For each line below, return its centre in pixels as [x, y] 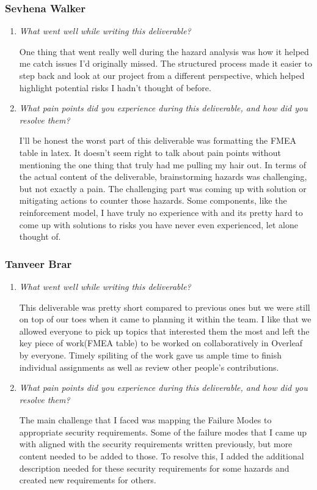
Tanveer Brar [38, 263]
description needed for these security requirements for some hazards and [154, 468]
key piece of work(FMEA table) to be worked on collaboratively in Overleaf [161, 343]
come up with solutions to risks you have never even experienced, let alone [158, 224]
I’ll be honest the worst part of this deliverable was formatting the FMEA [158, 140]
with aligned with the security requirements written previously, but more [156, 444]
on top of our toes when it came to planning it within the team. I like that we [165, 319]
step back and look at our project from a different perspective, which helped [162, 75]
